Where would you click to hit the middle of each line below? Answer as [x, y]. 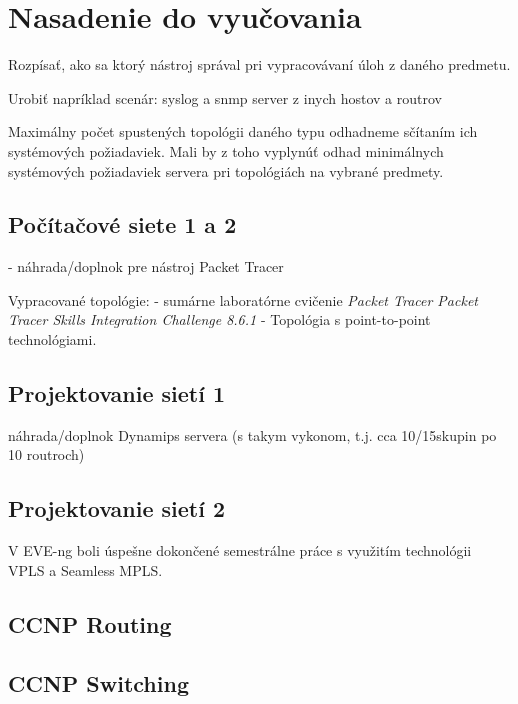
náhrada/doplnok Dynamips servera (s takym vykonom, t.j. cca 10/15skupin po [252, 434]
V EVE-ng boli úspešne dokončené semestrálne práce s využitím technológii [240, 550]
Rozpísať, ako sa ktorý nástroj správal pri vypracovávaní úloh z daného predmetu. [259, 64]
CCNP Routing [90, 623]
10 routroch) [46, 454]
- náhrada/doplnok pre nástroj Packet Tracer [146, 266]
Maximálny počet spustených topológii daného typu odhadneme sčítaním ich [243, 131]
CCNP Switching [98, 682]
